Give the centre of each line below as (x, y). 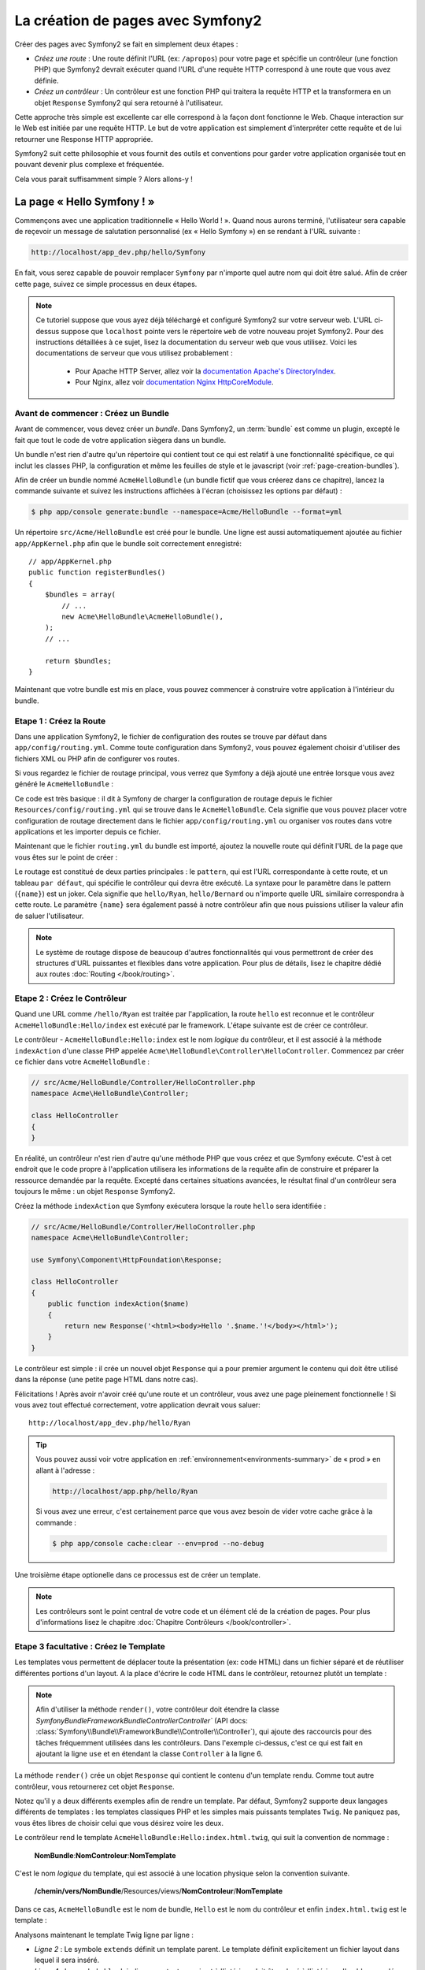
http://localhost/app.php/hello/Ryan (125, 1491)
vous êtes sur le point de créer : (66, 857)
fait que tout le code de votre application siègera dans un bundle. (120, 440)
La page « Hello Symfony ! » (85, 201)
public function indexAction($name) (118, 1304)
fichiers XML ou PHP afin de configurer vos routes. (97, 758)
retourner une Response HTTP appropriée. (84, 139)
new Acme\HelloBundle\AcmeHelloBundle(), (143, 617)
